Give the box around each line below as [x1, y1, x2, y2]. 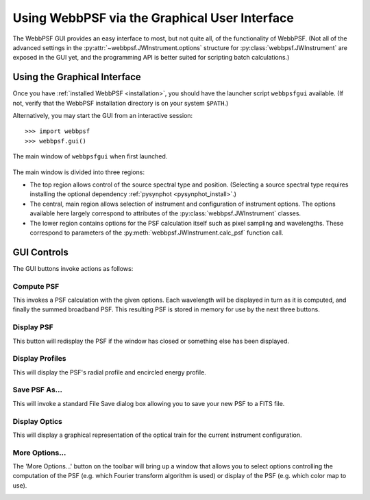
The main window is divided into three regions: [12, 168, 145, 176]
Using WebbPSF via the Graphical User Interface [12, 10, 295, 25]
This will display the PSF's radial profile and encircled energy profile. [12, 368, 207, 377]
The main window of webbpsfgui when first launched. [12, 152, 168, 160]
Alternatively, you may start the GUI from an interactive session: [12, 112, 193, 120]
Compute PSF [12, 281, 60, 291]
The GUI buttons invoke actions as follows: [12, 264, 134, 272]
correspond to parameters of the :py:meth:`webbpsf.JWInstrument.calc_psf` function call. [29, 228, 284, 237]
